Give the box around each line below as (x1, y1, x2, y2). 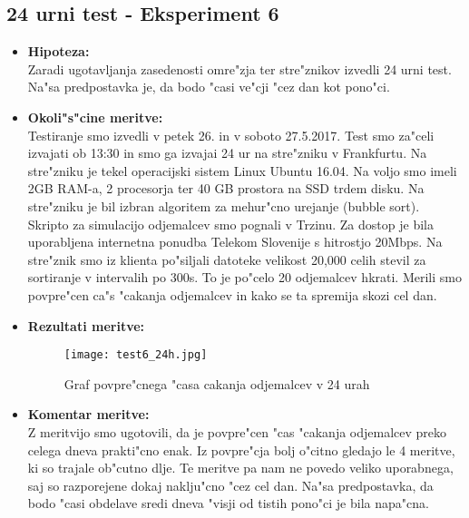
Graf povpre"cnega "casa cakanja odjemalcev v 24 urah (64, 374, 370, 393)
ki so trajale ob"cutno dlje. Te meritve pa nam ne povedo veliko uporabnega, (27, 458, 454, 477)
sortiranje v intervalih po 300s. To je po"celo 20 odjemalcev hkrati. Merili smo (27, 268, 462, 287)
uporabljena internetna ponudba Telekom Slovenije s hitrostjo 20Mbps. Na (27, 232, 443, 251)
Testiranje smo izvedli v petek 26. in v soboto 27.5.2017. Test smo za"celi (27, 125, 435, 144)
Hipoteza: (27, 42, 90, 61)
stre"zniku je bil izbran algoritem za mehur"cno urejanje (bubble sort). (27, 196, 420, 215)
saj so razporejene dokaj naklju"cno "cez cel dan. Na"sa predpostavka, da (27, 475, 434, 494)
